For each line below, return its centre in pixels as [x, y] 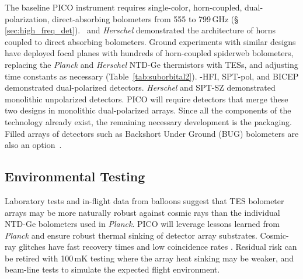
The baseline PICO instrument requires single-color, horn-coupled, [123, 7]
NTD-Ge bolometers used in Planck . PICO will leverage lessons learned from [142, 224]
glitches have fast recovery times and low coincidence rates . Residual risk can [158, 247]
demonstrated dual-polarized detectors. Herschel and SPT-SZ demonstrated [140, 87]
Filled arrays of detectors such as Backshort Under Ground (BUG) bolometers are [152, 133]
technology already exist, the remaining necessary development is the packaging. [148, 121]
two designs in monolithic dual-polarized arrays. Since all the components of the [148, 110]
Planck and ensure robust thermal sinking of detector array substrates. [131, 235]
